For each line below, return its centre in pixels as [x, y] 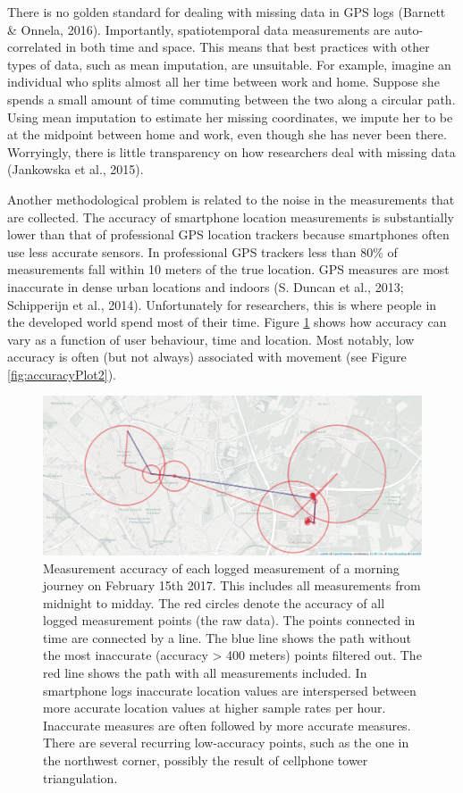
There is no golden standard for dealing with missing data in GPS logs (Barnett [227, 12]
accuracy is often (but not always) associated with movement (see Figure [207, 357]
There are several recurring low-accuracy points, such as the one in [226, 743]
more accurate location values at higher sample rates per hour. [215, 708]
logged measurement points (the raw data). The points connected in [229, 620]
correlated [34, 47]
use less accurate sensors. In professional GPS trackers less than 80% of [202, 251]
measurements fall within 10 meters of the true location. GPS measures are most [228, 269]
